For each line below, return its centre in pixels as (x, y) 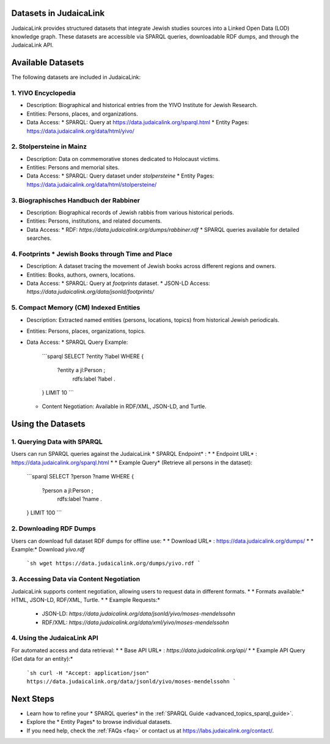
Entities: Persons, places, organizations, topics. (86, 331)
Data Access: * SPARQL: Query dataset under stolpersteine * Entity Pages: (120, 176)
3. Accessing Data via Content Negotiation (76, 579)
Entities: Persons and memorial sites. (73, 168)
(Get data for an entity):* (42, 659)
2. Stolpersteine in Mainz (49, 147)
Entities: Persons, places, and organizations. (82, 114)
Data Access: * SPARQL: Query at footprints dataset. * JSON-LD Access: (118, 283)
